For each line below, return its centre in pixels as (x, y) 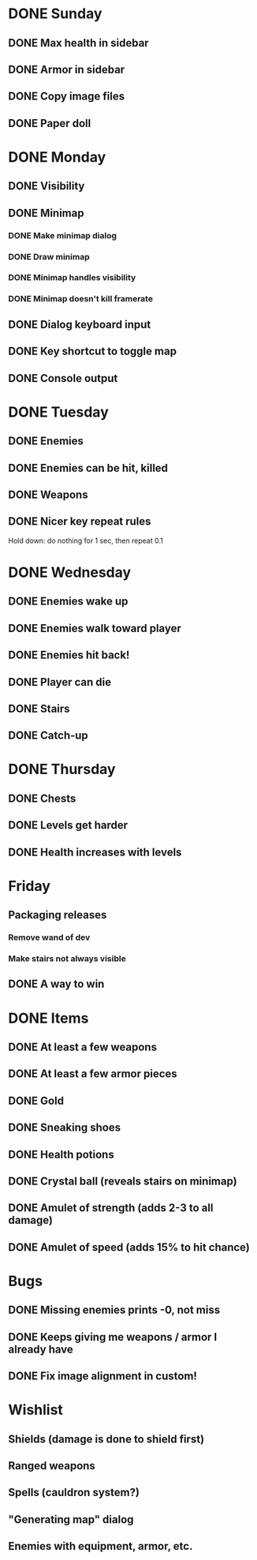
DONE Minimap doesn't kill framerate (81, 299)
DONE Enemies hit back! (69, 655)
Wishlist (35, 1410)
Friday (30, 886)
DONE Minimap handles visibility (72, 278)
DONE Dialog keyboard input (80, 324)
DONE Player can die (60, 682)
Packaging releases (58, 915)
